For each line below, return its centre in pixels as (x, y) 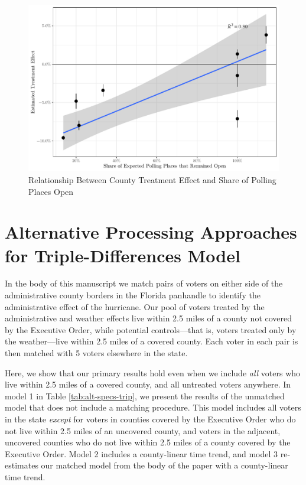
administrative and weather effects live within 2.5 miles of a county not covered (149, 318)
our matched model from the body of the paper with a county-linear (165, 465)
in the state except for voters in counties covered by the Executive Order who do (150, 419)
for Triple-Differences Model (123, 255)
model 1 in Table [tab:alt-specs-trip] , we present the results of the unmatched (145, 396)
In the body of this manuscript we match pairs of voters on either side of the (144, 283)
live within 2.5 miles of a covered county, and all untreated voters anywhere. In (148, 384)
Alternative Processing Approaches (151, 232)
